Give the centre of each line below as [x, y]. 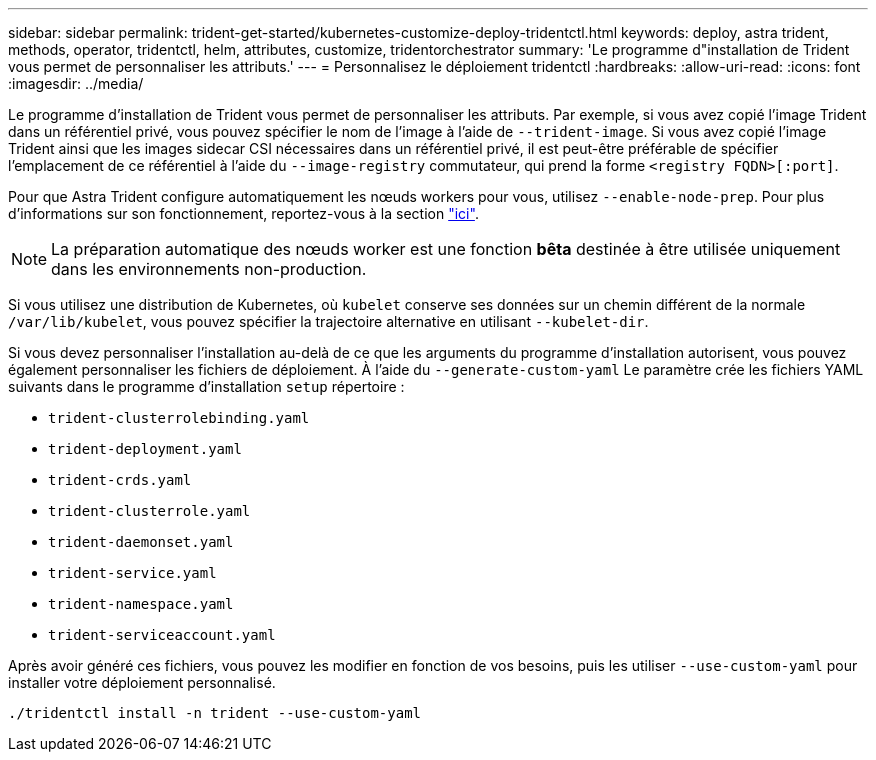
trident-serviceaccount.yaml [162, 635]
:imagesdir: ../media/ [76, 83]
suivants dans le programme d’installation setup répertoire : [206, 386]
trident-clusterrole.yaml [149, 511]
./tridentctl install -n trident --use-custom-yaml [215, 713]
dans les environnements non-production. [209, 269]
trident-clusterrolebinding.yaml [179, 418]
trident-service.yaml [132, 573]
